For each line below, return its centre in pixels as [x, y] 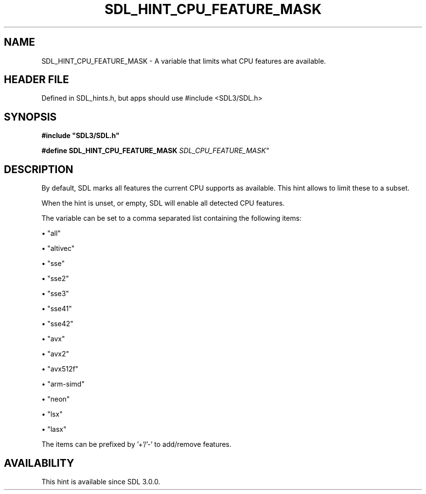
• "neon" [56, 399]
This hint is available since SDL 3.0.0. [101, 481]
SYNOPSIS [30, 117]
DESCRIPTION [39, 169]
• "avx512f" [60, 369]
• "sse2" [55, 279]
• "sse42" [57, 324]
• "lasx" [54, 429]
